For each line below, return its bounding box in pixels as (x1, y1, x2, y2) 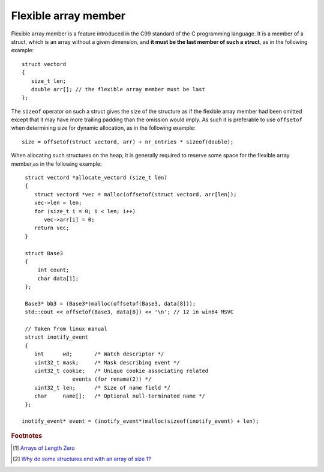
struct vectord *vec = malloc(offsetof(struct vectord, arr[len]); (34, 191, 237, 198)
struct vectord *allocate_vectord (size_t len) (25, 174, 167, 181)
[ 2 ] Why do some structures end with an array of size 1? (13, 455, 151, 462)
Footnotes (11, 431, 43, 440)
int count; (37, 267, 70, 273)
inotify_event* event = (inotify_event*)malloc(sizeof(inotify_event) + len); (22, 418, 259, 425)
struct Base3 (25, 250, 63, 256)
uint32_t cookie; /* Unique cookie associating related (34, 368, 209, 374)
